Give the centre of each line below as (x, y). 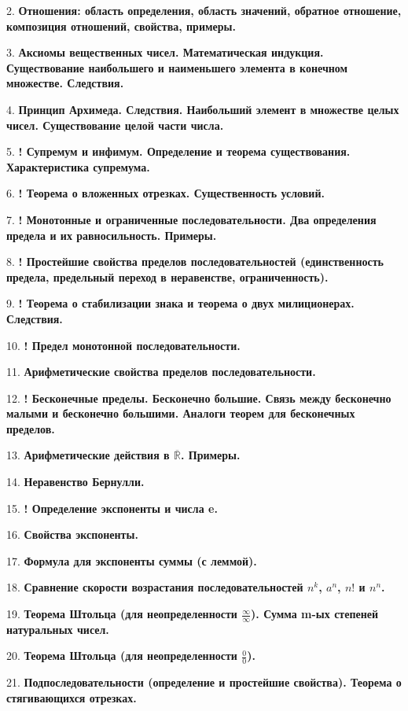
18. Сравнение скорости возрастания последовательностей (155, 587)
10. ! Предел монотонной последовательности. (123, 345)
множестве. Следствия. (65, 83)
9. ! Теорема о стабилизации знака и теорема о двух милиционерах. (180, 303)
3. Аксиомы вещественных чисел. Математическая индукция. (165, 52)
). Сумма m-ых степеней (315, 614)
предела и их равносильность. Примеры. (112, 235)
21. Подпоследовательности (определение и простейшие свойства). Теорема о (204, 682)
